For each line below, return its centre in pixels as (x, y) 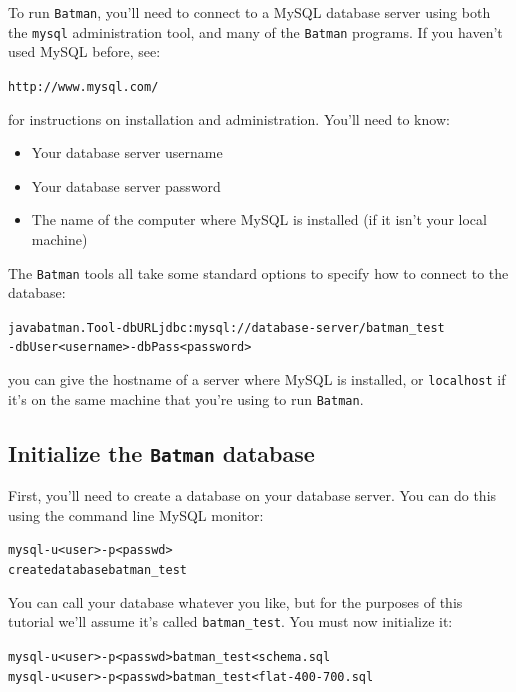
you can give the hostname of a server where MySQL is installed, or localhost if (257, 379)
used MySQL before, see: (84, 51)
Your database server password (126, 185)
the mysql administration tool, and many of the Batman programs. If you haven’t (255, 31)
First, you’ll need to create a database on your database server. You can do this (252, 495)
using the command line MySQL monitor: (136, 514)
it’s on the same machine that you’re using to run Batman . (186, 398)
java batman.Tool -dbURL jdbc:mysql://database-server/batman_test (226, 327)
